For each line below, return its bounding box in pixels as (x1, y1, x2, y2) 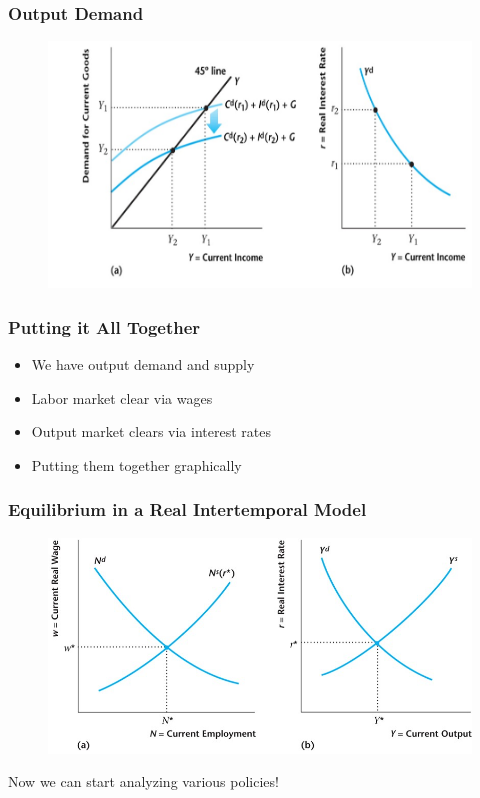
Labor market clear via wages (31, 387, 213, 408)
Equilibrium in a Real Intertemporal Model (8, 497, 367, 522)
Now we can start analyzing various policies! (8, 771, 279, 792)
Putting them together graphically (31, 454, 242, 475)
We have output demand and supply (31, 354, 255, 375)
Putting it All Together (8, 314, 201, 339)
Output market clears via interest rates (31, 421, 271, 442)
